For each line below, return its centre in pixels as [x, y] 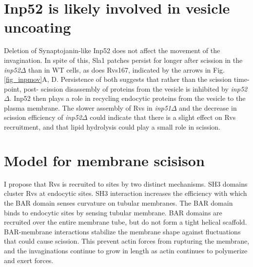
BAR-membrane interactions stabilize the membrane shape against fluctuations [122, 231]
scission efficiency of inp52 [43, 117]
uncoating [38, 27]
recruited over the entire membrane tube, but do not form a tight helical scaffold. [126, 222]
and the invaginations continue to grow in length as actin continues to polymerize [126, 250]
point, [13, 88]
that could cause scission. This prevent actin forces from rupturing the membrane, [127, 241]
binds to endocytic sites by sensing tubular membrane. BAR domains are [113, 212]
